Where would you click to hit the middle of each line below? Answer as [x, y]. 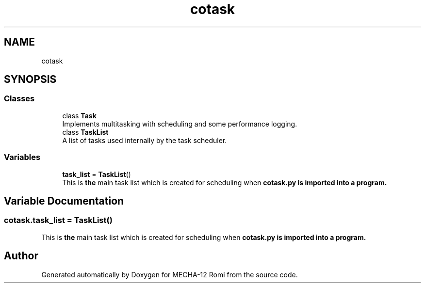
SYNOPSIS [30, 80]
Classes [19, 99]
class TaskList [85, 132]
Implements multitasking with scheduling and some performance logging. [180, 124]
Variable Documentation [64, 201]
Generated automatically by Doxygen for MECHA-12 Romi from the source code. [170, 274]
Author [21, 256]
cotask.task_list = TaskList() [58, 220]
